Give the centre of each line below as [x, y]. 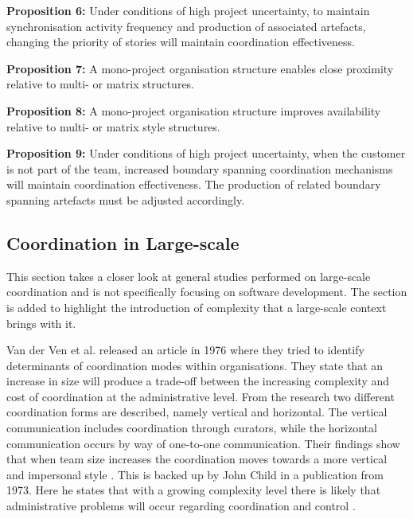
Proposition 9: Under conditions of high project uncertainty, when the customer [206, 153]
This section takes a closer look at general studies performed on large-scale [189, 276]
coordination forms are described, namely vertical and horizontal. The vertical [197, 412]
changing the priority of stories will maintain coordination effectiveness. [181, 42]
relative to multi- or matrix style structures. [113, 126]
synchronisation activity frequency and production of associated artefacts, [186, 26]
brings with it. [41, 323]
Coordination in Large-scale [123, 242]
